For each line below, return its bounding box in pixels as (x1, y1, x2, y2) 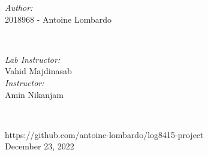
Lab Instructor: (5, 53, 61, 65)
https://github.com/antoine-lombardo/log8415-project (5, 128, 204, 140)
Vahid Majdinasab (5, 65, 72, 77)
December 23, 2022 (5, 140, 74, 152)
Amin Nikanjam (5, 88, 64, 100)
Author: (5, 1, 33, 13)
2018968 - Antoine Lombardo (5, 13, 111, 25)
